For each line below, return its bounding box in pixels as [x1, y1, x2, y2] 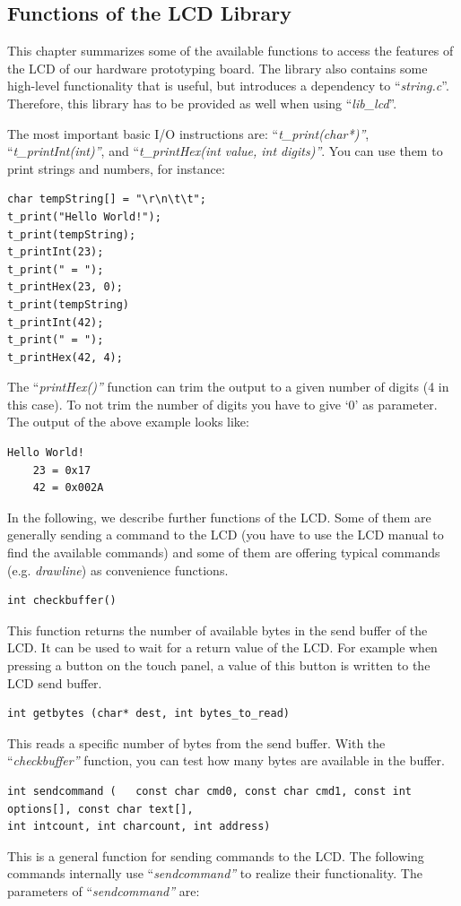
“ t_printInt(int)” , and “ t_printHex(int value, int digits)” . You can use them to [7, 142, 443, 160]
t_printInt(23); [7, 246, 104, 259]
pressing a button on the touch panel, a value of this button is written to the [7, 656, 431, 675]
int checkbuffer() [7, 594, 117, 608]
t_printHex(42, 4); [7, 350, 123, 364]
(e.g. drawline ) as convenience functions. [7, 560, 229, 579]
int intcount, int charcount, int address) [7, 820, 271, 833]
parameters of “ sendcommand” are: [7, 881, 200, 900]
